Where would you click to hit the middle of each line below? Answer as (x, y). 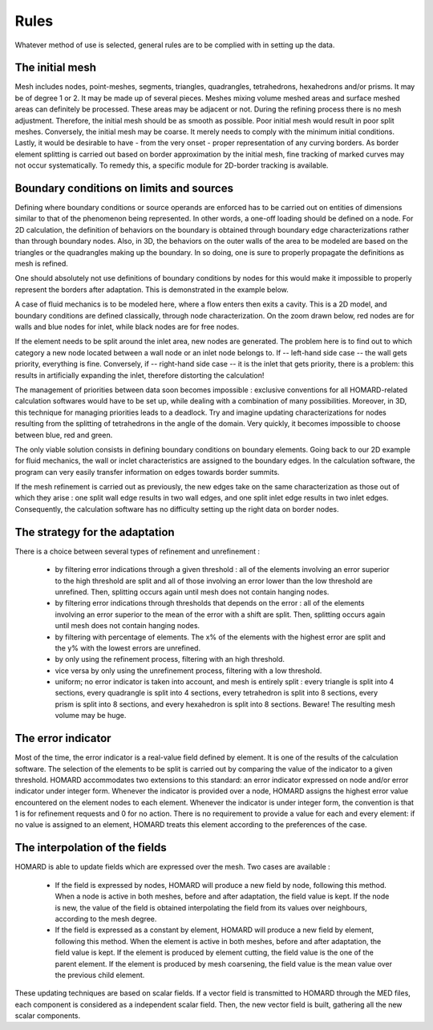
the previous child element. (100, 975)
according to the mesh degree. (106, 918)
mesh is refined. (41, 264)
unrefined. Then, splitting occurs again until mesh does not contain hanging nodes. (192, 592)
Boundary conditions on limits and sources (124, 188)
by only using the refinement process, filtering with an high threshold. (170, 659)
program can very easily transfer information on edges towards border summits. (147, 472)
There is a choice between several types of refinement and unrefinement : (138, 551)
